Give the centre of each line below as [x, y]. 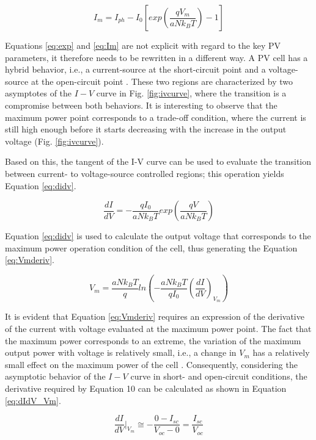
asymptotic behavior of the [55, 376]
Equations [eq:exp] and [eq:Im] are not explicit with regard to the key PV [143, 45]
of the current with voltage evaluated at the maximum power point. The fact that [158, 328]
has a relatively [281, 352]
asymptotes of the [39, 93]
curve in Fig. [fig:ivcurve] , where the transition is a [191, 93]
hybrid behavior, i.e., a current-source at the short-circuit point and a [135, 69]
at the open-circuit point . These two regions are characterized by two [162, 81]
